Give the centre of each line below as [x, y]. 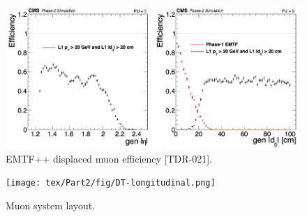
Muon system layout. [51, 205]
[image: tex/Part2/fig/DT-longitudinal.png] [111, 183]
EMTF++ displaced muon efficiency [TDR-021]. [109, 158]
